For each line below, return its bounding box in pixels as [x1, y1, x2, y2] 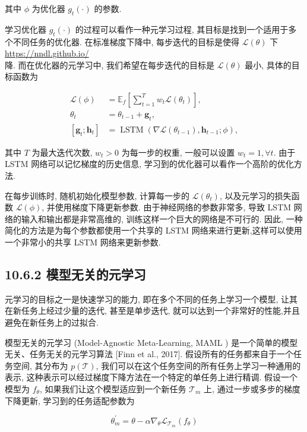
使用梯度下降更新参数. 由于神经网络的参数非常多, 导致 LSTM [55, 201, 292, 213]
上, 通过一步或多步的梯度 [204, 382, 300, 395]
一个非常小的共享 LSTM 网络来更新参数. [5, 236, 161, 248]
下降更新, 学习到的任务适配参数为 [5, 394, 135, 406]
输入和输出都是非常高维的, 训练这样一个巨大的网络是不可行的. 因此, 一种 [21, 212, 303, 225]
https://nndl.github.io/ [5, 47, 89, 59]
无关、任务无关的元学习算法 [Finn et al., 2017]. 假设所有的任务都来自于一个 [5, 348, 293, 360]
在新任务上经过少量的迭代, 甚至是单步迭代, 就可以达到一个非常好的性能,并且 [5, 304, 300, 317]
